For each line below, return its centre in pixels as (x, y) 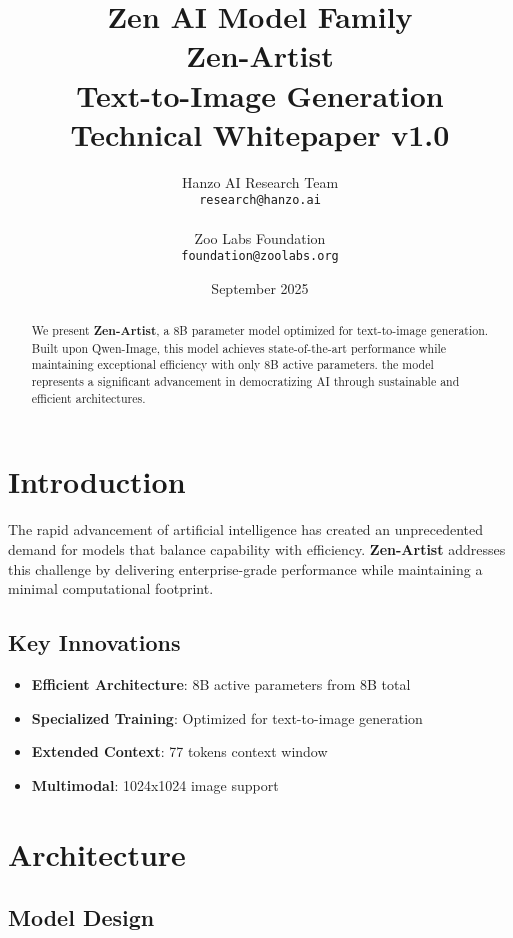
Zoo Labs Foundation (260, 237)
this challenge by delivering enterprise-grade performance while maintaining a (245, 568)
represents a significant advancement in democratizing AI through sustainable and (245, 381)
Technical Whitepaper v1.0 (260, 133)
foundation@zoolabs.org (260, 256)
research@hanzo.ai (260, 200)
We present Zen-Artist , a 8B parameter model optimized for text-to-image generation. (260, 331)
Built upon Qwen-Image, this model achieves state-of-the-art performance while (239, 347)
